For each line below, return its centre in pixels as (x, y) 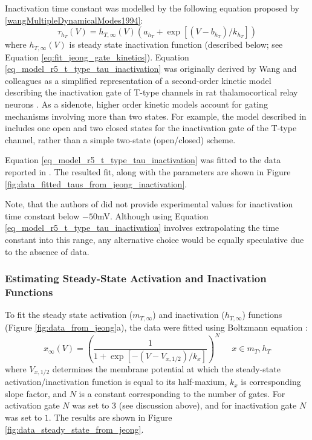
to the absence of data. (47, 251)
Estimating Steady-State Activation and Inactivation (136, 278)
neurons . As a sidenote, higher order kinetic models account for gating (136, 104)
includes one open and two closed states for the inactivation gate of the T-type (151, 128)
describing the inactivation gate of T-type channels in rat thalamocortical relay (151, 92)
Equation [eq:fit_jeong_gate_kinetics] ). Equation (97, 57)
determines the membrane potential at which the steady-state (166, 368)
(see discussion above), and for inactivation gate (208, 405)
